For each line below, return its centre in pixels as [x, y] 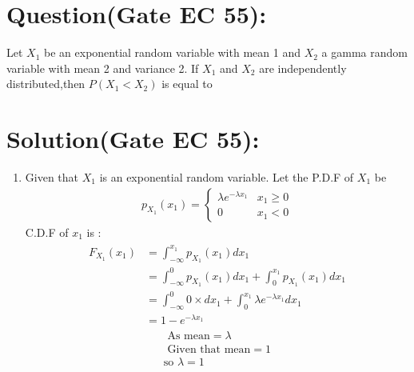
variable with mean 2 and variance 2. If [103, 68]
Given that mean [209, 350]
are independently [303, 68]
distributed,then [46, 84]
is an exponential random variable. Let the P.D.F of [227, 177]
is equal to [187, 84]
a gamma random [364, 52]
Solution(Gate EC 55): [133, 139]
